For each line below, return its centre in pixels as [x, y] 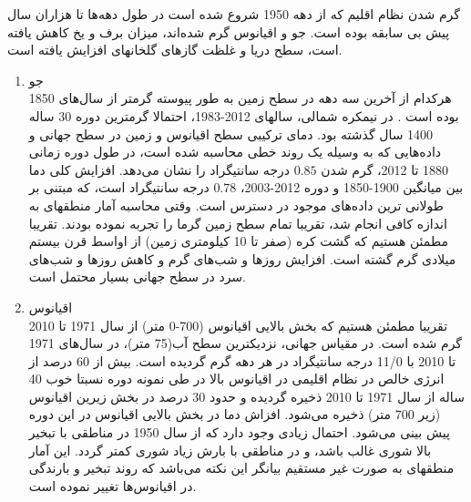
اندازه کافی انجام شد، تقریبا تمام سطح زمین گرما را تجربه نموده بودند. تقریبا [238, 223]
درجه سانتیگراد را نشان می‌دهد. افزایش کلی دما [159, 169]
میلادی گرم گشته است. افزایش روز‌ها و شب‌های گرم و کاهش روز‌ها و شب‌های [242, 258]
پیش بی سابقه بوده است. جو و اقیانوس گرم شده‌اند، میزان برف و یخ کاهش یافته [229, 31]
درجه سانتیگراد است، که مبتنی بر [119, 187]
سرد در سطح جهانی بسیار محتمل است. [138, 277]
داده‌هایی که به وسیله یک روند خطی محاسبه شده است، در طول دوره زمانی [235, 152]
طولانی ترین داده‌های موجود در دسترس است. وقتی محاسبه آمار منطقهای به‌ [236, 205]
